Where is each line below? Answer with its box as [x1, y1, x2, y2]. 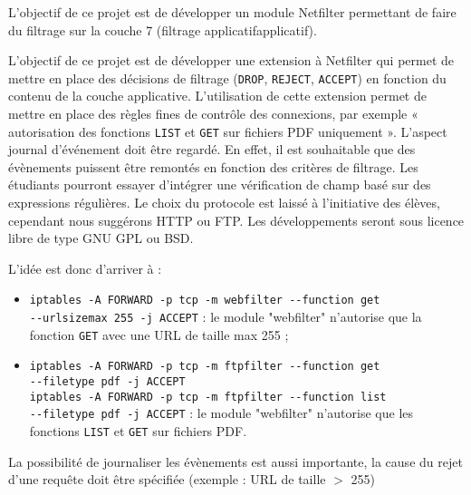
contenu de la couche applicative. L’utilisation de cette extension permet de [8, 86, 427, 105]
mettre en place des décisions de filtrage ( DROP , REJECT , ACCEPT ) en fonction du [8, 68, 447, 87]
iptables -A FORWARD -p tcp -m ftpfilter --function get [29, 360, 380, 374]
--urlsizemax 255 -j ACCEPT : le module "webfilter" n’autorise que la [29, 307, 422, 326]
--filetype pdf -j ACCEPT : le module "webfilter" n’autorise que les [29, 403, 414, 422]
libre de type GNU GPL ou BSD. [8, 228, 194, 247]
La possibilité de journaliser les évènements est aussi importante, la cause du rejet [8, 451, 463, 471]
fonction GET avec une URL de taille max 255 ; [29, 325, 289, 344]
